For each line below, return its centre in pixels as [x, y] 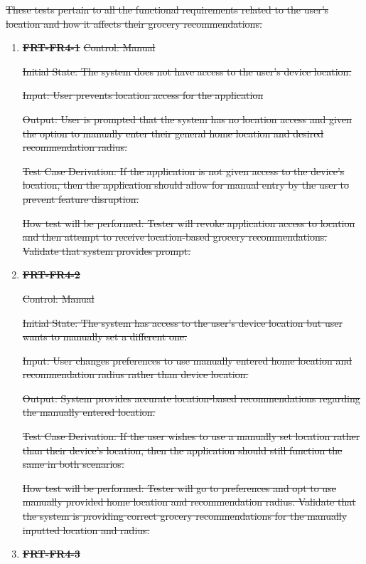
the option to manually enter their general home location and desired [173, 133]
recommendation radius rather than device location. [135, 374]
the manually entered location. [89, 412]
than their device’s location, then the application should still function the [182, 450]
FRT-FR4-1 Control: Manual [89, 47]
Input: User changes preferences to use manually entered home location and [187, 360]
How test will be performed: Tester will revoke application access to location [189, 223]
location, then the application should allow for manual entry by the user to [185, 185]
